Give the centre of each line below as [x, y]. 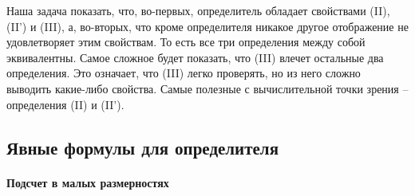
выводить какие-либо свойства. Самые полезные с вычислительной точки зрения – [207, 88]
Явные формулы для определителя [142, 147]
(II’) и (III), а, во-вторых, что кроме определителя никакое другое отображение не [207, 26]
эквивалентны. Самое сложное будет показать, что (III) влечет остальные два [195, 57]
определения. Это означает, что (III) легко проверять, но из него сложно [184, 73]
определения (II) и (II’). [65, 104]
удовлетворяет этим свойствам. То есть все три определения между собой [186, 42]
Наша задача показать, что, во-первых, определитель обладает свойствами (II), [198, 10]
